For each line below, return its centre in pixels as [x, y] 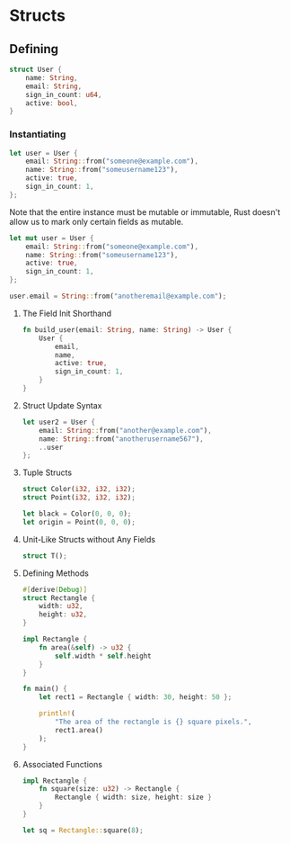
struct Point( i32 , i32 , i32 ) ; [79, 498]
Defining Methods [56, 573]
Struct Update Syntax [62, 405]
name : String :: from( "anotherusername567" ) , [122, 439]
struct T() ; [44, 556]
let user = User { [44, 153]
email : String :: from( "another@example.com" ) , [126, 430]
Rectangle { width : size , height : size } [134, 797]
